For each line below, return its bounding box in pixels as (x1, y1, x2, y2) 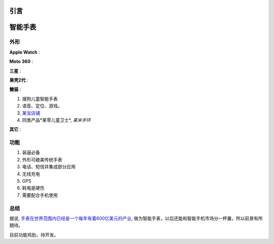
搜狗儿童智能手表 (22, 95, 58, 101)
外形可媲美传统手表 (22, 156, 62, 162)
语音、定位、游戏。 (22, 103, 62, 109)
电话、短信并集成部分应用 (22, 164, 76, 170)
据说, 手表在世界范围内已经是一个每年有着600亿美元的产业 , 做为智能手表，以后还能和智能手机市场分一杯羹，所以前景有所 (9, 215, 263, 221)
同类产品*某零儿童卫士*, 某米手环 (22, 117, 91, 123)
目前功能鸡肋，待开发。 (9, 231, 58, 238)
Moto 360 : (9, 58, 33, 64)
